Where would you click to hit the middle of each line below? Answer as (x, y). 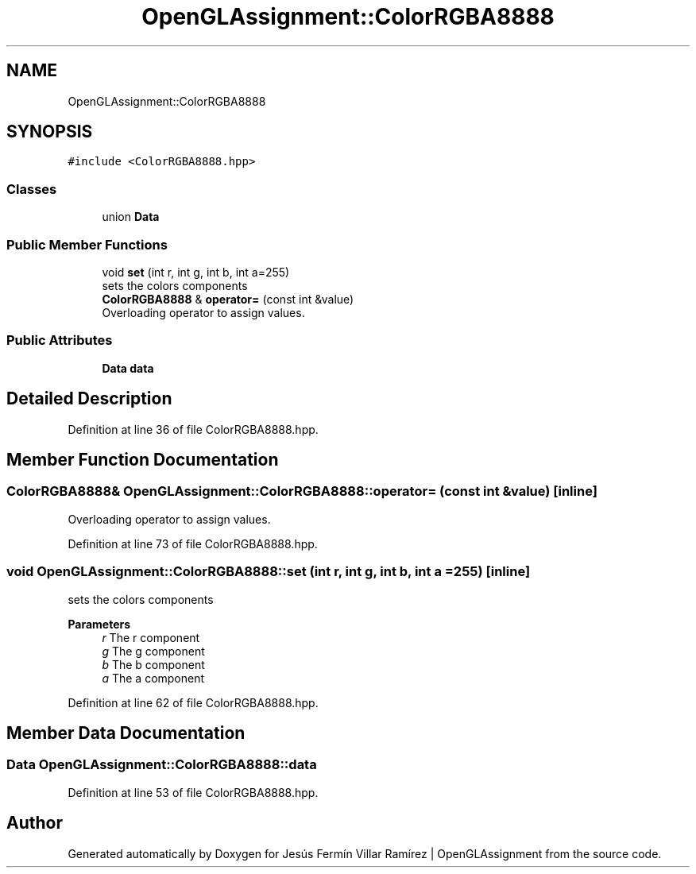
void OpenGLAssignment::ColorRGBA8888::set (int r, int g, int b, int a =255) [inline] (269, 572)
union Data (131, 217)
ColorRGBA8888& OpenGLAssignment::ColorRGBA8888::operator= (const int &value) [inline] (302, 491)
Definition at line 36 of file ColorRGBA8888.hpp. (193, 429)
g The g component (153, 651)
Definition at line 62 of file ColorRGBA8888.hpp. (193, 702)
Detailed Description (89, 399)
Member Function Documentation (143, 459)
